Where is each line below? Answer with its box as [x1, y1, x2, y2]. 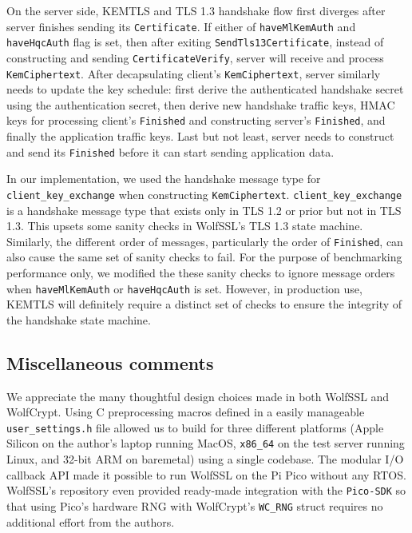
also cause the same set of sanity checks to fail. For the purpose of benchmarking [6, 249, 402, 265]
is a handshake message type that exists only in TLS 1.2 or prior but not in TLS [6, 201, 402, 218]
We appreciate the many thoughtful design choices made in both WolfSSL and [6, 388, 390, 404]
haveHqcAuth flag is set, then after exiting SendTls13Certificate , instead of [6, 34, 384, 50]
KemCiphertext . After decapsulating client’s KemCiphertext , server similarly [6, 65, 381, 82]
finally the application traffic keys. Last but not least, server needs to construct [6, 128, 394, 145]
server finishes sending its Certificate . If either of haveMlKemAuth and [6, 18, 356, 34]
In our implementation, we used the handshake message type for [6, 170, 321, 187]
